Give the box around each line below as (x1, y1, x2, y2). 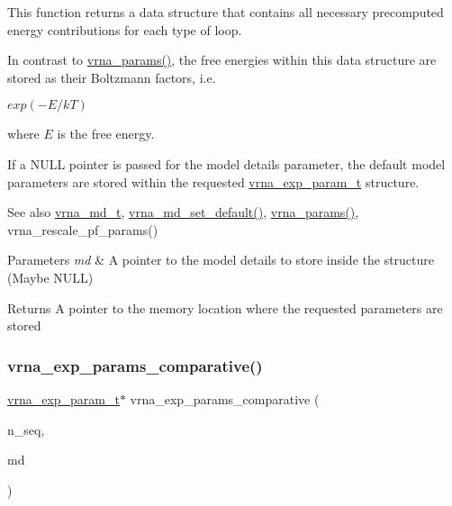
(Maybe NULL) (7, 267, 94, 286)
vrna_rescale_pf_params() (7, 220, 158, 239)
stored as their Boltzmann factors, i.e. (7, 68, 216, 86)
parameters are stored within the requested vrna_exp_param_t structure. (7, 172, 420, 191)
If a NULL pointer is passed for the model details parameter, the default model (7, 154, 446, 173)
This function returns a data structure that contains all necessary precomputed (7, 3, 444, 21)
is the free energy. (57, 124, 155, 143)
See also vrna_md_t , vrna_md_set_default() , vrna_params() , (7, 203, 359, 221)
